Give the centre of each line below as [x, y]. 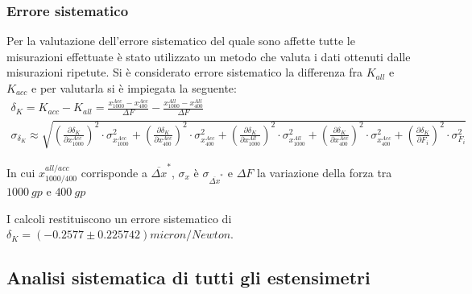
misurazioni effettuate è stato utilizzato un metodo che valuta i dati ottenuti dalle [209, 56]
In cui [21, 172]
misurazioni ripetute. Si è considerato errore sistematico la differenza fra [184, 72]
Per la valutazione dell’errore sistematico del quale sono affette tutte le [181, 41]
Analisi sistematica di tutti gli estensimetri [188, 277]
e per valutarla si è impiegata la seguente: [134, 88]
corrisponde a [114, 172]
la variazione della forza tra [324, 172]
